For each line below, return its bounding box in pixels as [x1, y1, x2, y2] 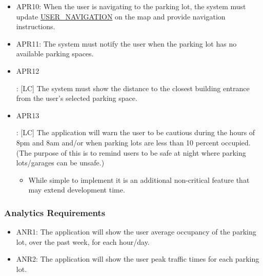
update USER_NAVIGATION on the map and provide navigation [16, 11, 226, 22]
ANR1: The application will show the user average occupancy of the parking [16, 226, 256, 237]
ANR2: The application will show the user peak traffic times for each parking [16, 253, 259, 264]
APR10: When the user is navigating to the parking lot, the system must [16, 1, 246, 11]
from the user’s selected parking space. [16, 93, 137, 103]
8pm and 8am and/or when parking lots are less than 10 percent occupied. [16, 137, 251, 147]
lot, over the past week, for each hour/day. [16, 236, 150, 247]
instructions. [16, 21, 55, 32]
